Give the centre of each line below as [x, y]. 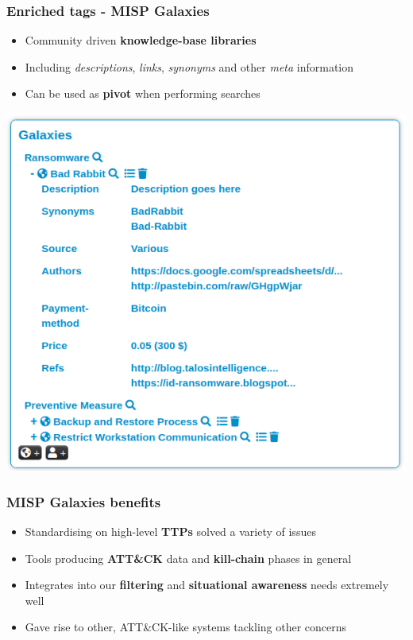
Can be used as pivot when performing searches [143, 93]
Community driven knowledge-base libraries [141, 40]
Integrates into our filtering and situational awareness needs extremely [207, 585]
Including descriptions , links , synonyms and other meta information [189, 66]
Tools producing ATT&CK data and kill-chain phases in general [188, 558]
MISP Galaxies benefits [84, 501]
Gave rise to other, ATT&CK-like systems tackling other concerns [186, 627]
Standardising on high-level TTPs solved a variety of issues [170, 531]
